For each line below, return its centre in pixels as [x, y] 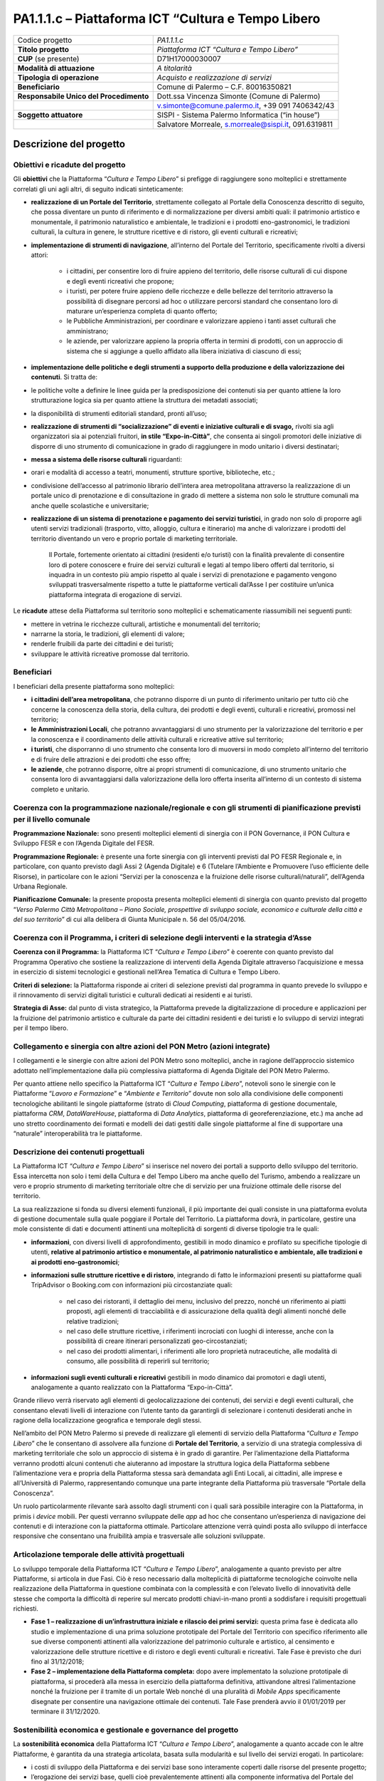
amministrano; [87, 331]
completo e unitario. [60, 789]
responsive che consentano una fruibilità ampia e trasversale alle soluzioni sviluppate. [139, 1536]
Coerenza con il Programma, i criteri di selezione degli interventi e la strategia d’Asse [162, 938]
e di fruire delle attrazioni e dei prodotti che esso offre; [111, 759]
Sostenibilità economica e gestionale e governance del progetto [126, 1730]
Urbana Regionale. [40, 886]
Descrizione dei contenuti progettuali [79, 1152]
